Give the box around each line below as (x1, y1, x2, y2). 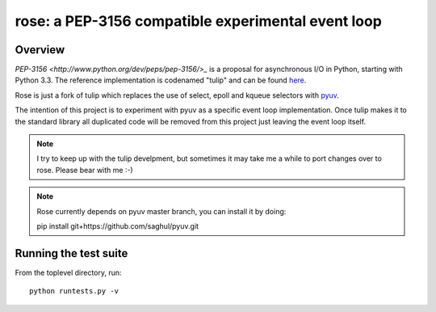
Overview (15, 43, 65, 57)
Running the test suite (15, 247, 128, 260)
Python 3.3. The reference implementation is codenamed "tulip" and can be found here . (15, 75, 307, 85)
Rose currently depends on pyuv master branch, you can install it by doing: (36, 206, 287, 216)
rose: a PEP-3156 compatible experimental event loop (15, 12, 383, 30)
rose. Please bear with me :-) (36, 165, 133, 175)
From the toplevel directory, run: (15, 268, 122, 277)
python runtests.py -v (29, 287, 119, 296)
